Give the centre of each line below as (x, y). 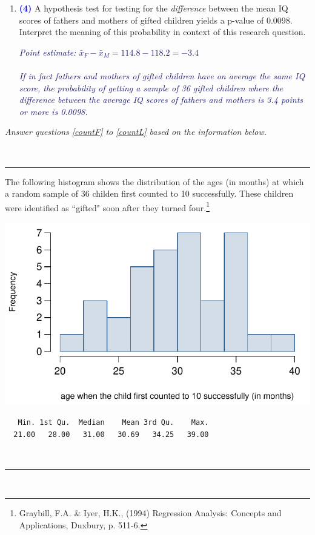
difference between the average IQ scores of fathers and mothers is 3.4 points (161, 100)
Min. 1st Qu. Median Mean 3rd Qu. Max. (113, 422)
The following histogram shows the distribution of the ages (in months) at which (154, 181)
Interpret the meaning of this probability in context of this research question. (162, 32)
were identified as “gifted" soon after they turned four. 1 (108, 206)
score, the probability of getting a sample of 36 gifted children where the (151, 87)
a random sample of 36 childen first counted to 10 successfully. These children (149, 193)
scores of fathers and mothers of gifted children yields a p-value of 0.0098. (156, 20)
